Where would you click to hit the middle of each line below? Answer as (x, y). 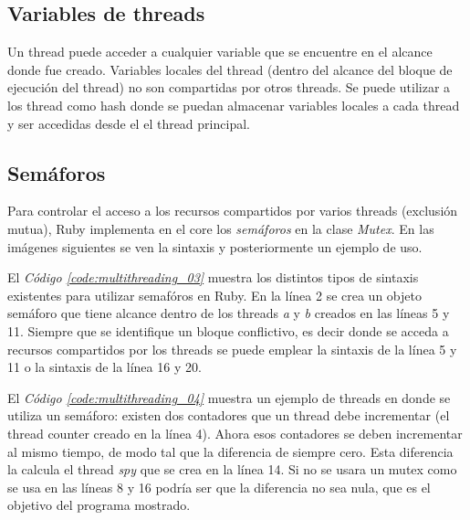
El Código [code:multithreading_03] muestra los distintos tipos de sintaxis (213, 277)
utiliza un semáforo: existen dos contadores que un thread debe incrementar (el (229, 415)
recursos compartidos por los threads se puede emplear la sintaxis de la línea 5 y (232, 349)
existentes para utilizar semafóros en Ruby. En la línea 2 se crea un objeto (214, 295)
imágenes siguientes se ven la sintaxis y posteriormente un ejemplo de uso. (215, 246)
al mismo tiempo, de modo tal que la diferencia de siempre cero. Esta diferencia (230, 451)
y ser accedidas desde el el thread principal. (129, 123)
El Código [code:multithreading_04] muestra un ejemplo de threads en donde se (229, 397)
